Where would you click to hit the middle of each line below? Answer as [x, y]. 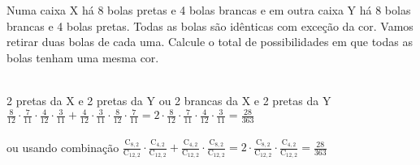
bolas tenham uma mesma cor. [83, 57]
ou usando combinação [63, 147]
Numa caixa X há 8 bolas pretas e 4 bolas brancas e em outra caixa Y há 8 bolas [209, 10]
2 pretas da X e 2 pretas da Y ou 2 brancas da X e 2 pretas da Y [169, 100]
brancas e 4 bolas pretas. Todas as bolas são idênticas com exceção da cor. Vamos [210, 25]
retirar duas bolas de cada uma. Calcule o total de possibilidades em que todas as [210, 42]
